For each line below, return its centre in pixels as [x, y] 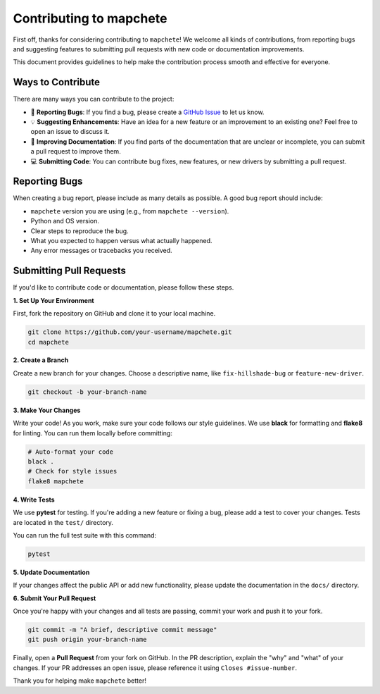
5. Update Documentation [51, 572]
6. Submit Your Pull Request [55, 598]
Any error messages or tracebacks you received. [101, 251]
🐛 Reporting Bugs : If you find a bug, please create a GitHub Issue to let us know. [147, 112]
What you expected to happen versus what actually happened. [121, 241]
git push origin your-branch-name [87, 640]
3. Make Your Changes [47, 410]
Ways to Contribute [56, 82]
